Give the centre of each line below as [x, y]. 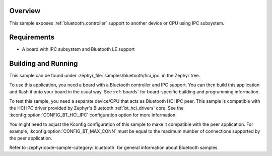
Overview [25, 11]
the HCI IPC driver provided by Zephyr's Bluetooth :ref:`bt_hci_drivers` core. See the [96, 108]
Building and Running [44, 63]
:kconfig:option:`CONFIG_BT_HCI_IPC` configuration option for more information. [93, 115]
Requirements [32, 37]
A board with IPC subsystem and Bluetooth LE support [78, 49]
